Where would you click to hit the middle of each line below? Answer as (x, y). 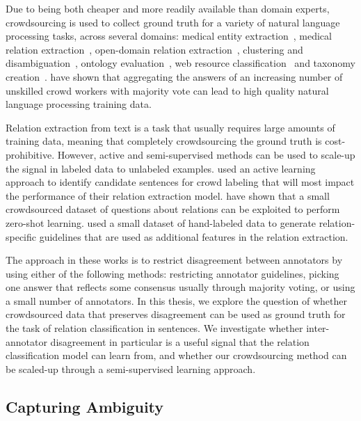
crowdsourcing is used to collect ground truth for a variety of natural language (173, 22)
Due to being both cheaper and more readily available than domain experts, (168, 8)
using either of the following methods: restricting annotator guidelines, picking (173, 273)
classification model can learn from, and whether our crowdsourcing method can (176, 355)
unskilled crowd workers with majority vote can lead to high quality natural (167, 90)
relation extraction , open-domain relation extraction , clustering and (154, 49)
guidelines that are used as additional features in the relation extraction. (194, 236)
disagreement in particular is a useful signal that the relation (180, 341)
